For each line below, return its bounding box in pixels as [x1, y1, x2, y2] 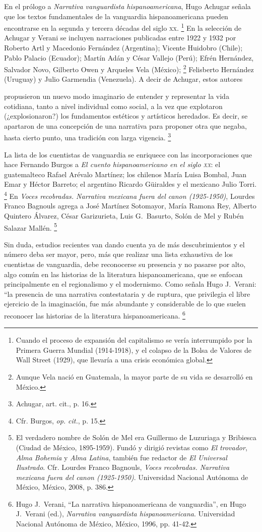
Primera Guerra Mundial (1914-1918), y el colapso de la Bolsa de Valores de [16, 344, 251, 355]
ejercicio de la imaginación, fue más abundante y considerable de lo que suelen [4, 298, 246, 309]
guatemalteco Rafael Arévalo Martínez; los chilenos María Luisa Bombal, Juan [4, 169, 246, 179]
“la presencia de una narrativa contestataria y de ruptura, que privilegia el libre [4, 288, 250, 299]
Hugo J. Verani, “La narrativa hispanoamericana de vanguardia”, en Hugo [16, 498, 246, 509]
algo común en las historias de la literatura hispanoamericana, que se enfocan [4, 269, 243, 279]
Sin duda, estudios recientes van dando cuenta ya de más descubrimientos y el [4, 239, 245, 249]
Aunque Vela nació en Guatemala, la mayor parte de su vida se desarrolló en [16, 371, 253, 382]
